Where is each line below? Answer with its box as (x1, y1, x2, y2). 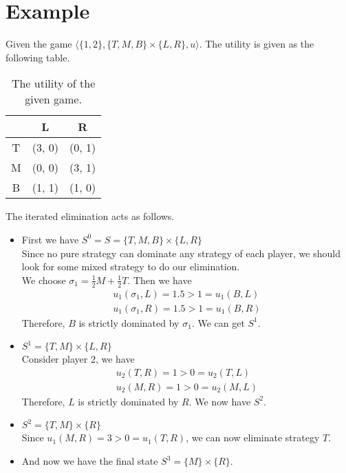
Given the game (6, 37, 72, 51)
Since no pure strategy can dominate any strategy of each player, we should (21, 245, 340, 260)
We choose (21, 272, 66, 287)
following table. (6, 50, 70, 64)
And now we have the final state (21, 454, 158, 468)
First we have (21, 232, 79, 246)
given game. (25, 91, 82, 108)
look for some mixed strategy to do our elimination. (21, 259, 240, 274)
